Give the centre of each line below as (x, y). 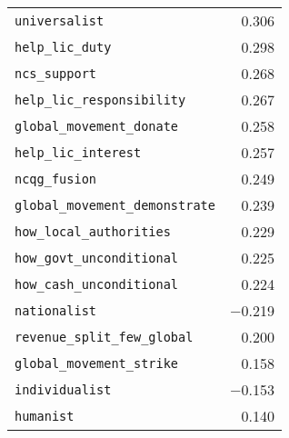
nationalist (56, 310)
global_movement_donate (97, 126)
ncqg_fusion (56, 179)
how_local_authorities (93, 231)
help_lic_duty (63, 47)
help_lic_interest (78, 152)
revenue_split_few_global (104, 337)
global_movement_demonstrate (115, 205)
